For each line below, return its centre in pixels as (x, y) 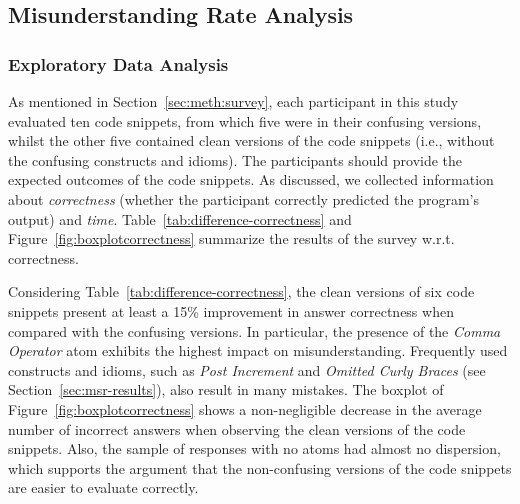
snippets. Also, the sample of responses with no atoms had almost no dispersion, (254, 448)
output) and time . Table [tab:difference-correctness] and (180, 218)
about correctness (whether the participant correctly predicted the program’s (244, 198)
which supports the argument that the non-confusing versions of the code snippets (260, 467)
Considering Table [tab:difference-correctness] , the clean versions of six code (241, 291)
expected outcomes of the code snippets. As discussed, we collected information (251, 179)
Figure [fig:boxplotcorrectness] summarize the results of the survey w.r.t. (231, 238)
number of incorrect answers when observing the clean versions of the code (237, 428)
